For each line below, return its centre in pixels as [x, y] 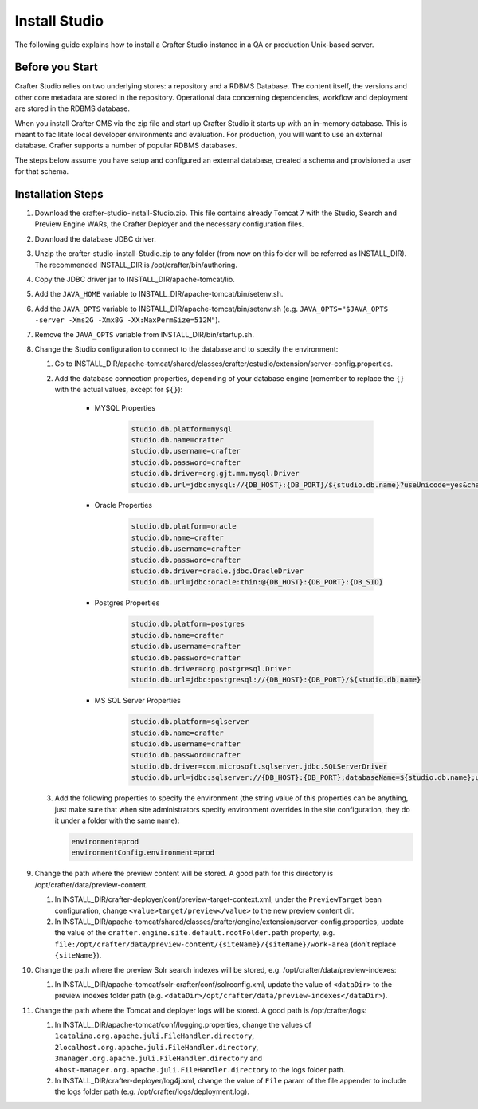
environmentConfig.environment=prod [143, 853]
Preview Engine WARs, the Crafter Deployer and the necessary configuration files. [169, 224]
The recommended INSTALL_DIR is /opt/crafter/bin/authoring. [136, 265]
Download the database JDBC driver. [96, 238]
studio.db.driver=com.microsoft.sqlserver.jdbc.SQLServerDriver [259, 766]
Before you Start [57, 67]
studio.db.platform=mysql [182, 429]
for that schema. [42, 171]
